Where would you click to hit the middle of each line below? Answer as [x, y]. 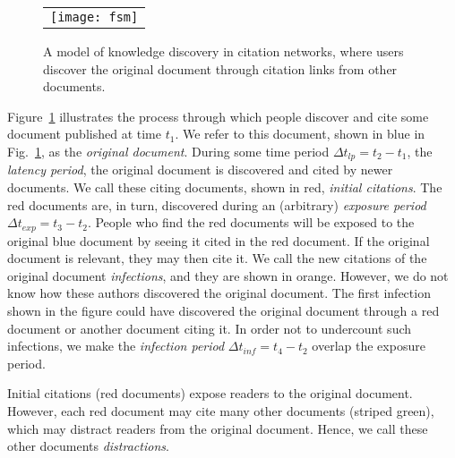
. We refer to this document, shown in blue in [300, 134]
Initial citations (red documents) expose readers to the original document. [210, 393]
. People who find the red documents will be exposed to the [251, 222]
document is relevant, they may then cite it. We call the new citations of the [217, 258]
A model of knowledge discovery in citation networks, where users [223, 51]
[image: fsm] [94, 17]
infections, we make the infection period [116, 346]
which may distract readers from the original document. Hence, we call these [218, 428]
